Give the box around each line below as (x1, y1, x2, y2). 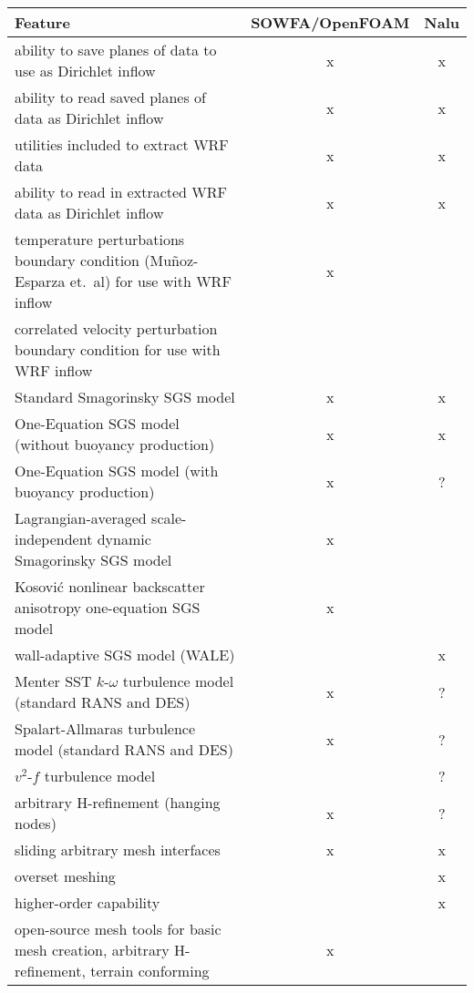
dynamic (97, 528, 151, 549)
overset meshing (15, 865, 116, 886)
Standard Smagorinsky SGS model (15, 386, 235, 407)
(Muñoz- (144, 250, 199, 271)
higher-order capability (15, 892, 160, 913)
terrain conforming (90, 960, 210, 981)
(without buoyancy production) (15, 434, 215, 455)
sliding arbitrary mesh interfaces (15, 839, 221, 860)
